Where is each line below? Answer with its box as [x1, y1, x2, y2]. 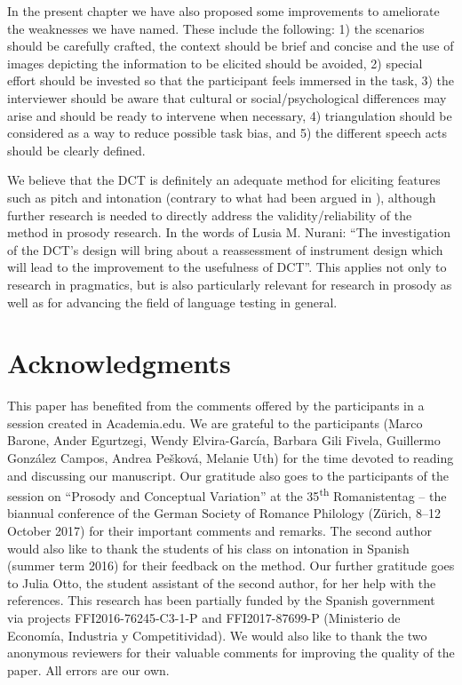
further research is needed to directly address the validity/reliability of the [7, 205, 412, 224]
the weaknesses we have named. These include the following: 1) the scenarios [7, 19, 425, 37]
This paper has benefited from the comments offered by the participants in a [7, 396, 425, 415]
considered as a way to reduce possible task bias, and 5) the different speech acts [7, 123, 447, 142]
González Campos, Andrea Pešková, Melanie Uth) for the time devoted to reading [7, 449, 454, 466]
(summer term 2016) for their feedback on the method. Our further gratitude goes [7, 556, 455, 575]
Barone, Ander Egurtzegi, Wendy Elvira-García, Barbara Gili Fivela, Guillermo [7, 431, 441, 450]
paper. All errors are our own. [7, 660, 170, 679]
